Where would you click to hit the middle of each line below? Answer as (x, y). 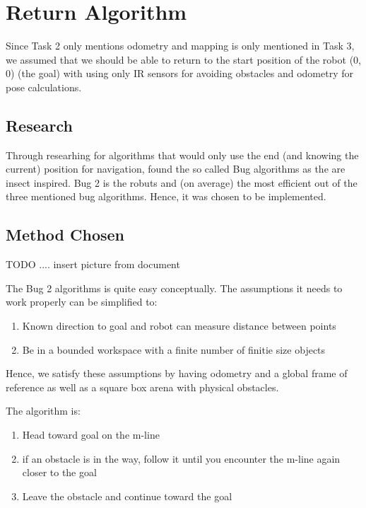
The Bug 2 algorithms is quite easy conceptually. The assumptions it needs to (174, 288)
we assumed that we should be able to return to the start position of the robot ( (180, 59)
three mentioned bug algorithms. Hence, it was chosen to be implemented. (166, 196)
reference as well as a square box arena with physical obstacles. (142, 387)
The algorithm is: (43, 411)
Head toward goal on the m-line (91, 435)
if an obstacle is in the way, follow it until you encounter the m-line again (181, 458)
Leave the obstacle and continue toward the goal (127, 496)
